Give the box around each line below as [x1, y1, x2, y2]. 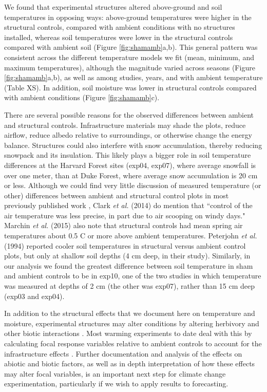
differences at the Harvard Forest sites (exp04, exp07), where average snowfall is [4, 159, 256, 170]
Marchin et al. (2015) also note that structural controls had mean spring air [4, 220, 243, 231]
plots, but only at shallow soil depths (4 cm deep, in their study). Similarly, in [4, 250, 251, 261]
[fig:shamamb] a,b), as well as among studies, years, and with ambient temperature [4, 72, 263, 83]
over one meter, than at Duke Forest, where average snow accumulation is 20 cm [4, 170, 258, 180]
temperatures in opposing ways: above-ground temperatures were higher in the [4, 11, 252, 22]
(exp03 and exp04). [4, 290, 65, 301]
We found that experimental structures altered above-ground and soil [4, 2, 222, 12]
